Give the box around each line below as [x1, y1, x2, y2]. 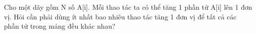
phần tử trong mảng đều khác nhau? [4, 21, 115, 31]
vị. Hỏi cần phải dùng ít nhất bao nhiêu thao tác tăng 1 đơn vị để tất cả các [4, 11, 237, 21]
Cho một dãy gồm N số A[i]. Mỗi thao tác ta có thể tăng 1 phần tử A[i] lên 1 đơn [4, 2, 252, 12]
